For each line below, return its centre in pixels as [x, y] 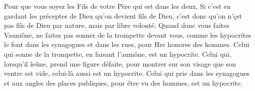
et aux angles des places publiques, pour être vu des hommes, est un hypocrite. [123, 82]
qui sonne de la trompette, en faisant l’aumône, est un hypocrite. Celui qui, [118, 54]
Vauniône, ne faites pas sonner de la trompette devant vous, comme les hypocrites [128, 34]
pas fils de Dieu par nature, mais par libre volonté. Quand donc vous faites [117, 25]
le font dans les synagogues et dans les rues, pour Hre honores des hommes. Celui [127, 44]
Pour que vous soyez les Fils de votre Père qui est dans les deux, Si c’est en [117, 6]
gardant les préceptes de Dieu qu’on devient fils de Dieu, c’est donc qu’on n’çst [123, 15]
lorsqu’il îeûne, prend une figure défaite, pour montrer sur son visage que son [120, 63]
